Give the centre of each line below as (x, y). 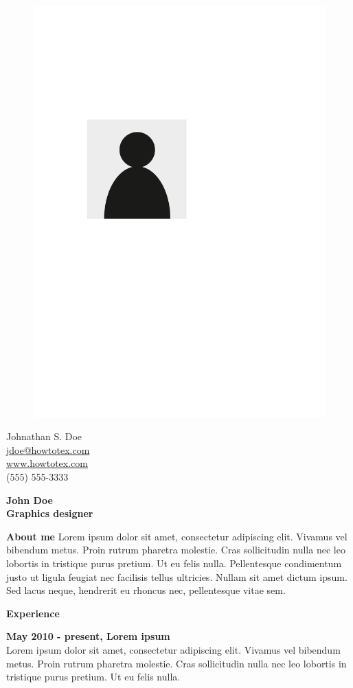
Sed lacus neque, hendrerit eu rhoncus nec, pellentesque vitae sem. (146, 590)
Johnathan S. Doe (44, 436)
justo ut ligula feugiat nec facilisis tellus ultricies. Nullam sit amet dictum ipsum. (177, 576)
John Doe (30, 500)
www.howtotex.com (47, 463)
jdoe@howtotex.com (48, 449)
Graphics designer (50, 513)
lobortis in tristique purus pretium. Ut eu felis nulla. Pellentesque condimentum (174, 563)
